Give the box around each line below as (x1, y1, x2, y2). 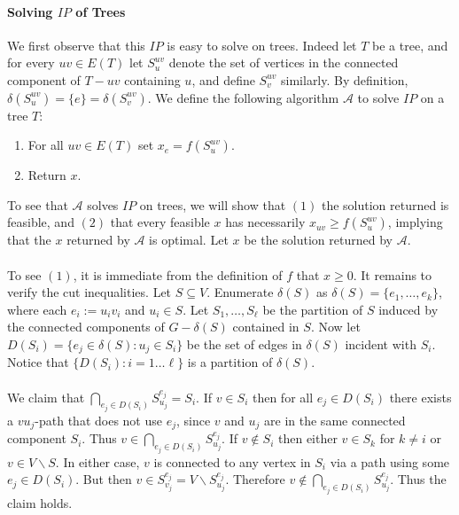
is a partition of (187, 353, 273, 371)
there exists (389, 387, 452, 406)
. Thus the (390, 470, 447, 488)
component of (7, 70, 81, 89)
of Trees (75, 2, 126, 20)
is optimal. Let (149, 230, 229, 249)
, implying (387, 213, 443, 231)
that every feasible (110, 213, 210, 231)
